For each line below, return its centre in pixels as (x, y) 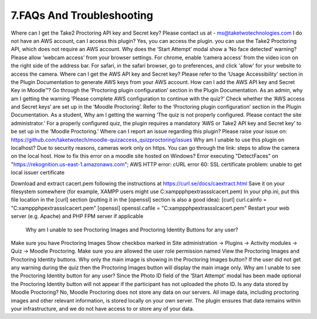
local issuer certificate (38, 173)
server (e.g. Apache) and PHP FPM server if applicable (77, 216)
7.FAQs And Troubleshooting (82, 15)
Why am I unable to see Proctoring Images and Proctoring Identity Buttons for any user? (132, 230)
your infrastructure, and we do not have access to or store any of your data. (102, 309)
